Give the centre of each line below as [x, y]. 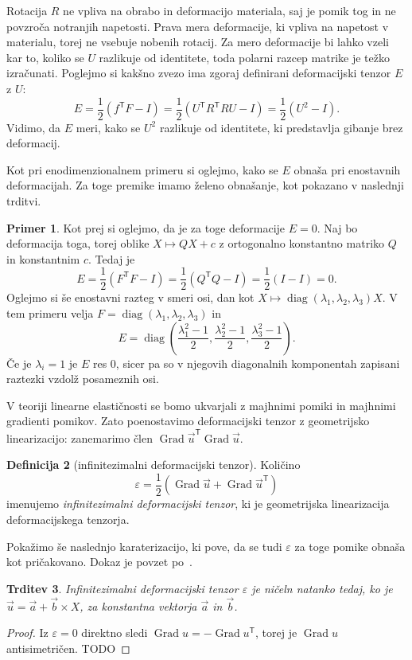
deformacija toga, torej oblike [78, 243]
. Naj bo [337, 227]
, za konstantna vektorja [138, 605]
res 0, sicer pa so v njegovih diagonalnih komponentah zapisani [246, 363]
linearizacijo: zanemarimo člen [80, 437]
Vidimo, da [34, 127]
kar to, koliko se [45, 57]
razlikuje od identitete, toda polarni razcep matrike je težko [244, 57]
